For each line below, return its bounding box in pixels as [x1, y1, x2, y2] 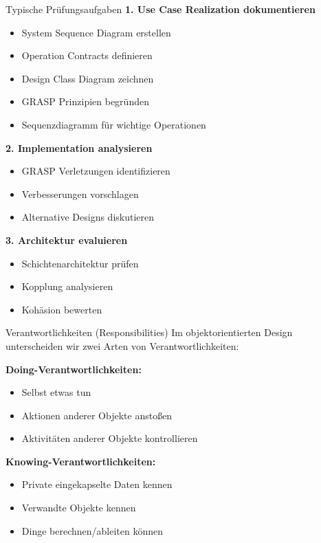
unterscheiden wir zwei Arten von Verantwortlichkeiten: [5, 338, 239, 353]
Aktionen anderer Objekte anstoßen [21, 408, 173, 422]
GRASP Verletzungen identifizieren [21, 164, 170, 178]
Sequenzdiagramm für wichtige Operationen [21, 117, 206, 131]
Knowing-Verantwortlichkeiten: [5, 454, 156, 468]
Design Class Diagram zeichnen [21, 71, 154, 85]
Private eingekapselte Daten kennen [21, 477, 173, 491]
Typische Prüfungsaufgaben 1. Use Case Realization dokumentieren [5, 2, 316, 16]
